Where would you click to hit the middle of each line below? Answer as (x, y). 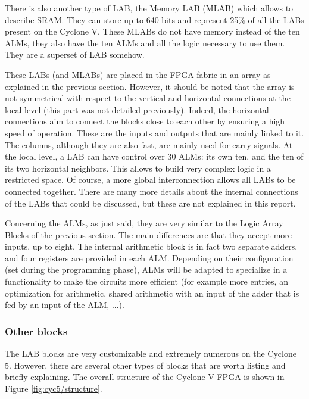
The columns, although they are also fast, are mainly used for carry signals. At (149, 144)
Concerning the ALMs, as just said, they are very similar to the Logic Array (144, 223)
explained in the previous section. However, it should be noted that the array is (150, 86)
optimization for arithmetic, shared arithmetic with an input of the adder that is (152, 293)
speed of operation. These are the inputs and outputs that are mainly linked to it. (154, 133)
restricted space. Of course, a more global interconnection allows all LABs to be (150, 180)
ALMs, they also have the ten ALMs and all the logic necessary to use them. (145, 43)
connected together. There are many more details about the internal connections (152, 191)
